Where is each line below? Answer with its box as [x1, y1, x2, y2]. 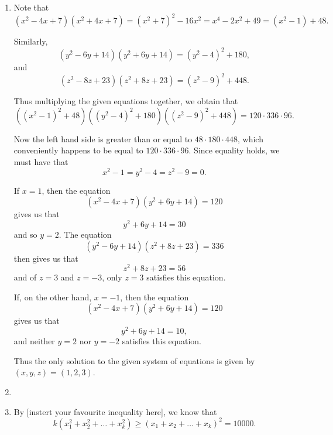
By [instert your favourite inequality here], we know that [13, 405, 217, 417]
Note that [13, 1, 49, 13]
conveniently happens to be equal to [13, 144, 143, 156]
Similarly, [13, 35, 48, 47]
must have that [13, 156, 68, 168]
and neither [13, 335, 55, 347]
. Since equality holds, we [188, 144, 280, 156]
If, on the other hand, [13, 290, 92, 303]
